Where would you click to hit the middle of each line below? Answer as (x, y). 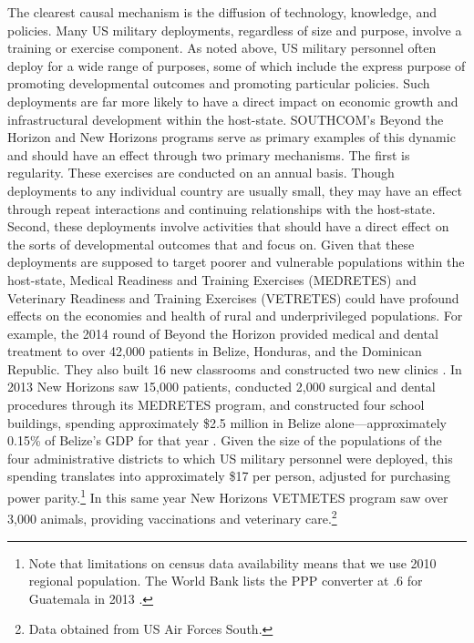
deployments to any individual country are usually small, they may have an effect (235, 190)
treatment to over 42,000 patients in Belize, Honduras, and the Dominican (215, 351)
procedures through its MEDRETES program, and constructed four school (216, 405)
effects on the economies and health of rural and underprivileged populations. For (235, 316)
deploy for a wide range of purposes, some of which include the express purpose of (237, 65)
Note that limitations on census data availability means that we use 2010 (232, 562)
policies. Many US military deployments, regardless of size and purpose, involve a (235, 30)
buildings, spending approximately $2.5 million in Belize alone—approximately (227, 422)
